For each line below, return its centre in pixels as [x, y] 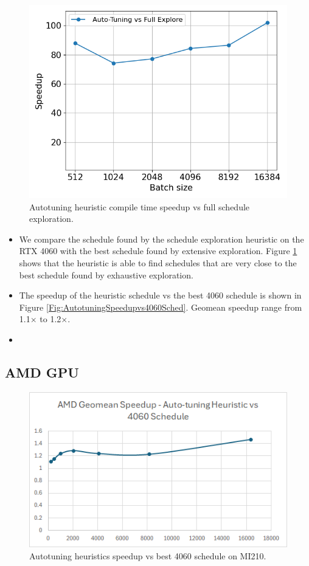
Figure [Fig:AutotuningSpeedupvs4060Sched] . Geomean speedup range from [161, 307]
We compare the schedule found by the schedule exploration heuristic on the [161, 239]
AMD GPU [42, 372]
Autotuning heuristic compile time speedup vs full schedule [140, 206]
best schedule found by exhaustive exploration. [106, 274]
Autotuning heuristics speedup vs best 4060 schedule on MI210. [148, 555]
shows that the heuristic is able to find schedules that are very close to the [158, 262]
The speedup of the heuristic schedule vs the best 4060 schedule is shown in [160, 295]
